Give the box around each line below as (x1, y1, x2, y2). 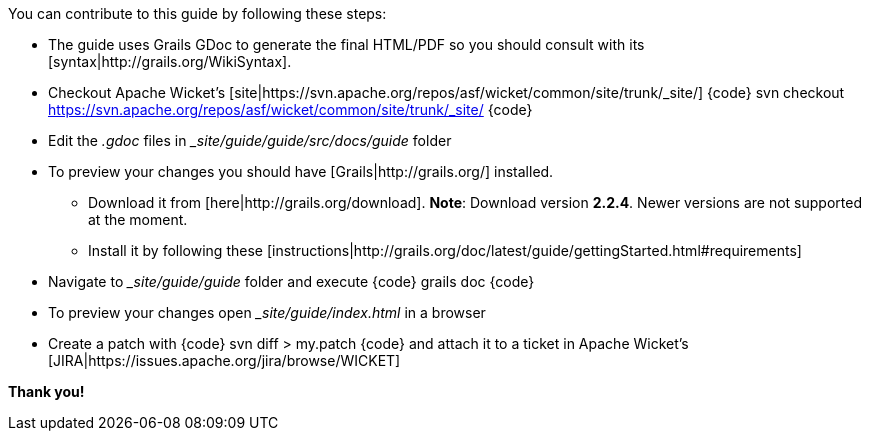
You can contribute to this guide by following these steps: (8, 5, 387, 22)
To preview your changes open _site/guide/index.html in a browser (48, 304, 486, 321)
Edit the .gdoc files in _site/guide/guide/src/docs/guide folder (48, 132, 452, 149)
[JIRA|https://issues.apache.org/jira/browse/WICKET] (48, 352, 401, 369)
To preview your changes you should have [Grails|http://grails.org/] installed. (48, 163, 554, 180)
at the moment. (88, 211, 188, 228)
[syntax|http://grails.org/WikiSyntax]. (48, 53, 292, 70)
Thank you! (8, 383, 85, 400)
